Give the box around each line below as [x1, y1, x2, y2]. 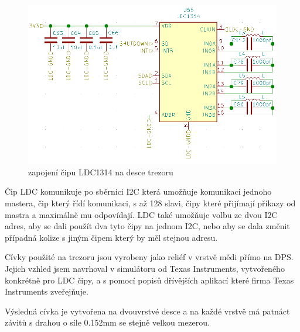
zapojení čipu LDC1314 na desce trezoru [28, 165, 173, 178]
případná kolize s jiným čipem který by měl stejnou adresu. [5, 231, 218, 243]
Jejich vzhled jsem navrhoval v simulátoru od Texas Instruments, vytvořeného [5, 262, 285, 275]
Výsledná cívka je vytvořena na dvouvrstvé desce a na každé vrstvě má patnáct [5, 305, 290, 317]
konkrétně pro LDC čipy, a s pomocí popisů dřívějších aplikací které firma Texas [5, 274, 294, 286]
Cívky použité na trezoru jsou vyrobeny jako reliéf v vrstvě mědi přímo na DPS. [5, 251, 294, 263]
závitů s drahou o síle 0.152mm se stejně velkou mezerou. [5, 316, 210, 328]
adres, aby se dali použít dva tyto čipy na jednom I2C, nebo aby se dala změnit [5, 220, 290, 232]
